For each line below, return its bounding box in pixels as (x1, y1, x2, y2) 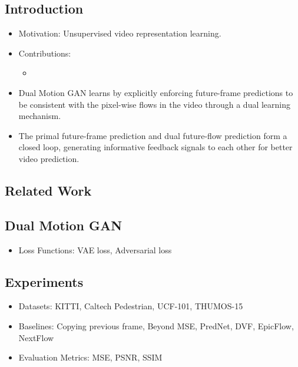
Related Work (5, 181, 92, 199)
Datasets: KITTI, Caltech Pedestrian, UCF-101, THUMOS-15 (18, 300, 243, 312)
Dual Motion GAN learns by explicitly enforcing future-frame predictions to (18, 86, 293, 98)
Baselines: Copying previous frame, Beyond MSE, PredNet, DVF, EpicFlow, (18, 319, 294, 332)
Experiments (5, 272, 84, 290)
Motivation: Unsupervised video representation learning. (18, 27, 221, 39)
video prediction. (18, 152, 80, 164)
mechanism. (18, 110, 61, 122)
